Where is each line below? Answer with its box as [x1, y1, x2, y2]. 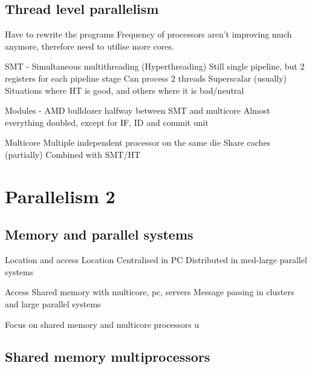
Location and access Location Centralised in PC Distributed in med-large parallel [5, 253, 307, 266]
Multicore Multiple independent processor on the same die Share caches [5, 136, 271, 149]
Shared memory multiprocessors [5, 347, 210, 366]
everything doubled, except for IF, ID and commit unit [5, 116, 209, 128]
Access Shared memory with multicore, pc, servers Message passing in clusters [5, 286, 294, 298]
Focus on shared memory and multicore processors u [5, 318, 200, 330]
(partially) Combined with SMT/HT [5, 148, 141, 160]
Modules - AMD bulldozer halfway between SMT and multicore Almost [5, 104, 270, 117]
